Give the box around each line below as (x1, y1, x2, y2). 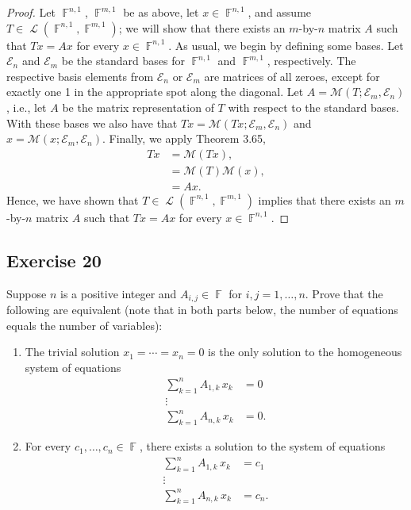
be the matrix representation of (62, 98, 214, 115)
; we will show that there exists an (118, 19, 286, 36)
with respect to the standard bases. (228, 98, 399, 115)
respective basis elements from (6, 67, 154, 84)
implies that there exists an (258, 191, 391, 208)
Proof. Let (6, 4, 56, 20)
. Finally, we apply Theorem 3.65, (102, 130, 266, 147)
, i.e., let (6, 98, 47, 115)
